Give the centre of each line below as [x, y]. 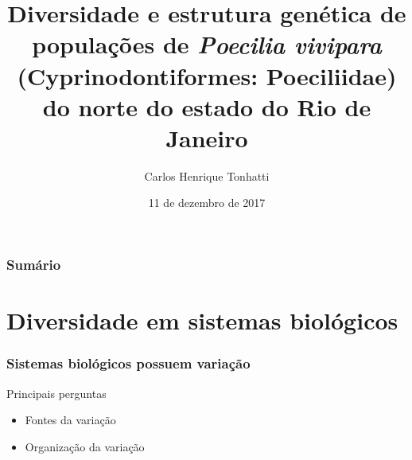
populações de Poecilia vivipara [207, 45]
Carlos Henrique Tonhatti [207, 175]
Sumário [34, 265]
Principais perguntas [56, 393]
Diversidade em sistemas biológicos [202, 320]
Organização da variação [85, 446]
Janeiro [207, 137]
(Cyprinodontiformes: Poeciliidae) [207, 75]
